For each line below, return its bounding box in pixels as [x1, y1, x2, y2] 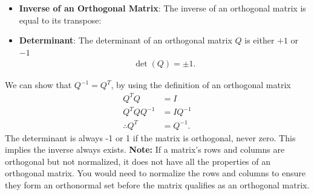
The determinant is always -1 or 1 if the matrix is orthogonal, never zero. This [5, 131, 296, 144]
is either [244, 34, 275, 46]
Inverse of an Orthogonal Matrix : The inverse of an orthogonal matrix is [19, 2, 306, 14]
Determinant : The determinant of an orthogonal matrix [19, 34, 232, 46]
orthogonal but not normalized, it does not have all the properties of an [5, 155, 271, 167]
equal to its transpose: [19, 13, 102, 26]
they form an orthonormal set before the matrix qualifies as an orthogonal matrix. [5, 178, 310, 191]
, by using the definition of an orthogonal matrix [111, 78, 291, 91]
